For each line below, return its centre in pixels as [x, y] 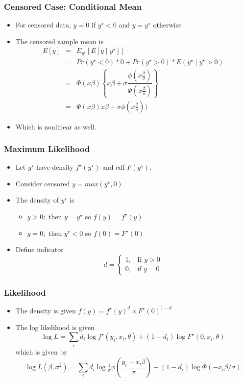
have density [55, 167]
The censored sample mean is [59, 41]
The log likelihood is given [55, 327]
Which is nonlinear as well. [56, 127]
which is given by [41, 352]
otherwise [167, 25]
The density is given [46, 310]
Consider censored [43, 183]
